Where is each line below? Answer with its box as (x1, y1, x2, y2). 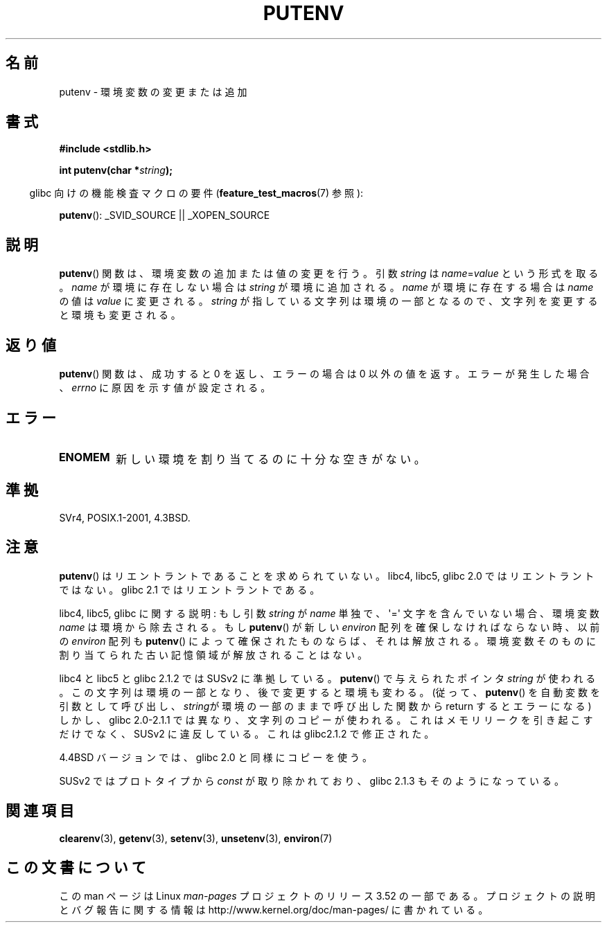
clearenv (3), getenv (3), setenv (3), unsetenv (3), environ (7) (59, 832, 333, 844)
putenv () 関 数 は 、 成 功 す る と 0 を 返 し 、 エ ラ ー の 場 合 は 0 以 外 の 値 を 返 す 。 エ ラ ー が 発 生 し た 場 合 (59, 368, 590, 380)
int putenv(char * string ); (59, 164, 173, 177)
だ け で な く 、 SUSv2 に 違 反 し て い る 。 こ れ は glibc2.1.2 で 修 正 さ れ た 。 (59, 727, 434, 740)
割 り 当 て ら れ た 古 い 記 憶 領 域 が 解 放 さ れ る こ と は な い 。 (59, 648, 367, 661)
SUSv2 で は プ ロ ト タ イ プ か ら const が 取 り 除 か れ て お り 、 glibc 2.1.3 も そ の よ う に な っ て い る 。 (59, 774, 564, 787)
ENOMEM (58, 449, 110, 464)
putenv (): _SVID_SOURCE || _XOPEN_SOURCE (59, 209, 270, 222)
